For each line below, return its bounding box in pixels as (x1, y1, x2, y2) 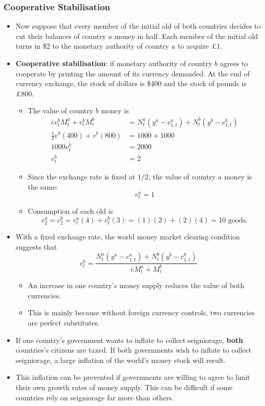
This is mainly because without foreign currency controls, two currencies (28, 307, 255, 318)
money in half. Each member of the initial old (114, 30, 258, 41)
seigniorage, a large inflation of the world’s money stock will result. (15, 354, 226, 365)
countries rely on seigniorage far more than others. (15, 392, 174, 402)
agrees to (219, 58, 248, 68)
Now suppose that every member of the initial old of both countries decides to (15, 21, 261, 31)
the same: (28, 181, 58, 192)
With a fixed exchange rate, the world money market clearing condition (15, 231, 240, 242)
